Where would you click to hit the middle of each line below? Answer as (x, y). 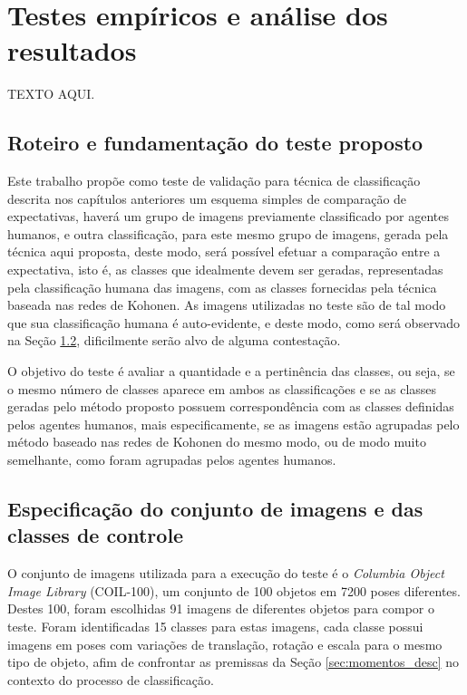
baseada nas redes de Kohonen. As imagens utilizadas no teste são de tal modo (227, 305)
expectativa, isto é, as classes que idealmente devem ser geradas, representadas (225, 270)
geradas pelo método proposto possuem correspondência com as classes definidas (231, 406)
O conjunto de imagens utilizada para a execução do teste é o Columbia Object (226, 573)
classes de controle (96, 535)
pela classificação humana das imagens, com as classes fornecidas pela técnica (222, 287)
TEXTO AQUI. (51, 94)
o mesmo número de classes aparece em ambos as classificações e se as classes (222, 388)
